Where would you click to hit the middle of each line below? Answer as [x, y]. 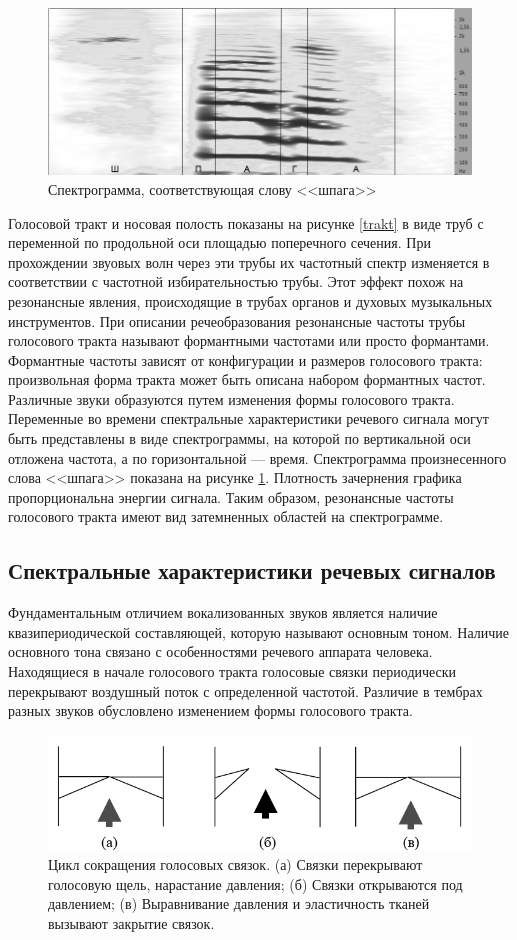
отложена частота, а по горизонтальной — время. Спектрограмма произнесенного [257, 457]
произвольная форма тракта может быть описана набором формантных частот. [247, 379]
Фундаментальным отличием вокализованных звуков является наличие [223, 612]
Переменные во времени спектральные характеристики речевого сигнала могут [248, 418]
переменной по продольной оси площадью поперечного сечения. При [219, 242]
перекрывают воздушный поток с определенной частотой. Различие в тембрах [245, 690]
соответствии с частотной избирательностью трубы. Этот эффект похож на [236, 281]
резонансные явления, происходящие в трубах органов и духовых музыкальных [250, 300]
